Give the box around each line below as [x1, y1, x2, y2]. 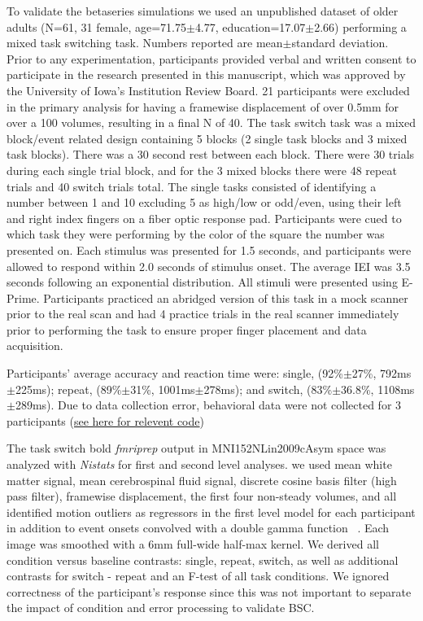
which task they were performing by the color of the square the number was [7, 225, 385, 243]
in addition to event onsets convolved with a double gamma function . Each [7, 519, 390, 536]
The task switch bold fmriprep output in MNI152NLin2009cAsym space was [7, 440, 386, 457]
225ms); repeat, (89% [15, 380, 122, 397]
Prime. [7, 289, 40, 306]
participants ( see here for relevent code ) [7, 412, 204, 429]
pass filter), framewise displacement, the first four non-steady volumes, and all [7, 488, 397, 505]
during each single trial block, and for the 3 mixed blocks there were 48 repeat [7, 161, 397, 178]
